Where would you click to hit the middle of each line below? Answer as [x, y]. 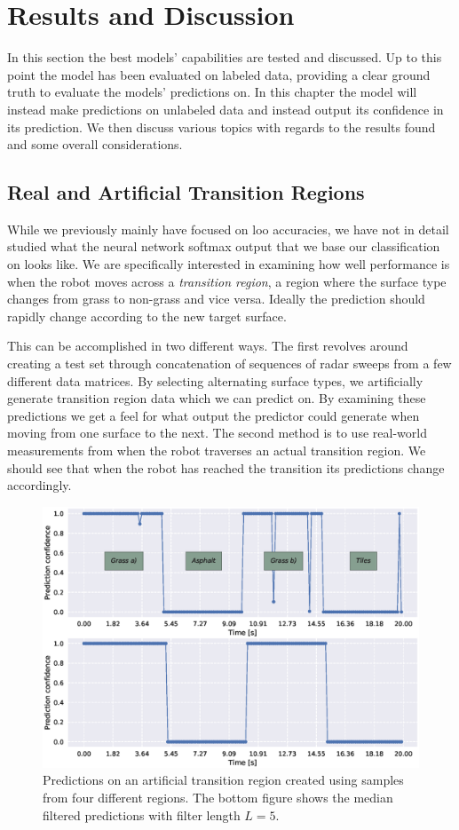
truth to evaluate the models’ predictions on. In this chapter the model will [212, 92]
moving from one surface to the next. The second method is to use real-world [217, 433]
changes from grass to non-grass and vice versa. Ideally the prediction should [216, 299]
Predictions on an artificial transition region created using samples [223, 780]
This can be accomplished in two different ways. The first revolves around [208, 346]
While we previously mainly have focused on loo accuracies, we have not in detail [228, 229]
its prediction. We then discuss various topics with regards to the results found [222, 126]
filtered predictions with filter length [142, 814]
